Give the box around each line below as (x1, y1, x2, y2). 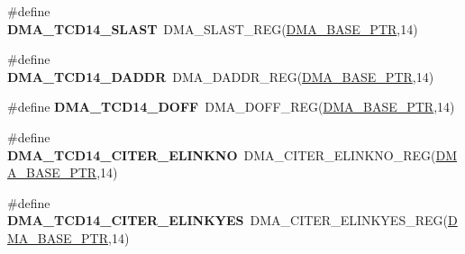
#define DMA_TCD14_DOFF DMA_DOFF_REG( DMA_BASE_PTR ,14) (7, 97, 455, 116)
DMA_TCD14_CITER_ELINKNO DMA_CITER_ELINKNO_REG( (7, 145, 436, 164)
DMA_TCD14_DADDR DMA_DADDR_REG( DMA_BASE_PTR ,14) (7, 67, 434, 86)
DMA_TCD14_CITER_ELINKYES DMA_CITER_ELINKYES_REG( (7, 211, 448, 230)
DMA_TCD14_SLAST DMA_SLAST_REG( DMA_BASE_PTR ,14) (7, 19, 418, 38)
